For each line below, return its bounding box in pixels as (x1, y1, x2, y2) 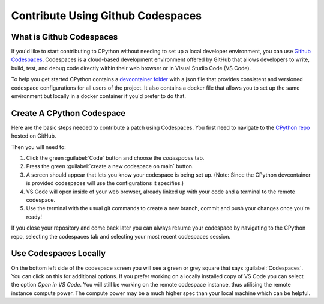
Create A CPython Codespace (11, 108, 126, 118)
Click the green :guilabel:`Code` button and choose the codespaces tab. (26, 154, 205, 162)
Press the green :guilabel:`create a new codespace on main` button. (26, 163, 194, 170)
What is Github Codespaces (11, 32, 118, 42)
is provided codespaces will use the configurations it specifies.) (26, 180, 184, 187)
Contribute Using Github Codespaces (11, 9, 202, 22)
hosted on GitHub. (11, 132, 56, 139)
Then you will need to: (11, 143, 66, 150)
